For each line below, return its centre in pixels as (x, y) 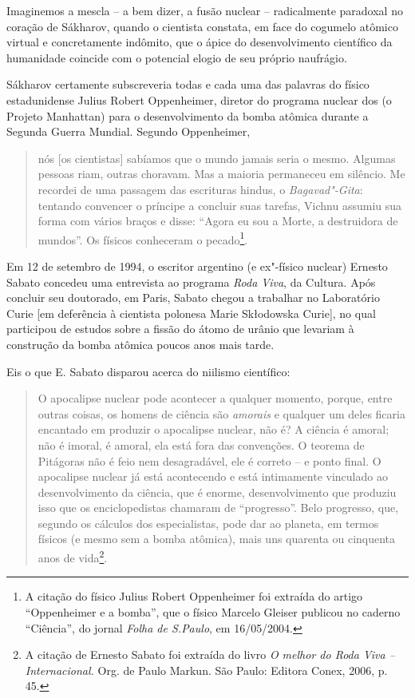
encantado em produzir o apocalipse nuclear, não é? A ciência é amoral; (213, 429)
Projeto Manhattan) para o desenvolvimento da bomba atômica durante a (188, 115)
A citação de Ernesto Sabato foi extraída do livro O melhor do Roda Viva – (210, 654)
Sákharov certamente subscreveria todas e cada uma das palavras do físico (188, 84)
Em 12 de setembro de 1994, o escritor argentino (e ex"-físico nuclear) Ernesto (197, 266)
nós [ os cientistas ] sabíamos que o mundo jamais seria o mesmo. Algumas (217, 158)
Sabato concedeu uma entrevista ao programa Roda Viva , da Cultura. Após (191, 282)
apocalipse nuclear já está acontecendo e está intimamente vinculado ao (213, 476)
